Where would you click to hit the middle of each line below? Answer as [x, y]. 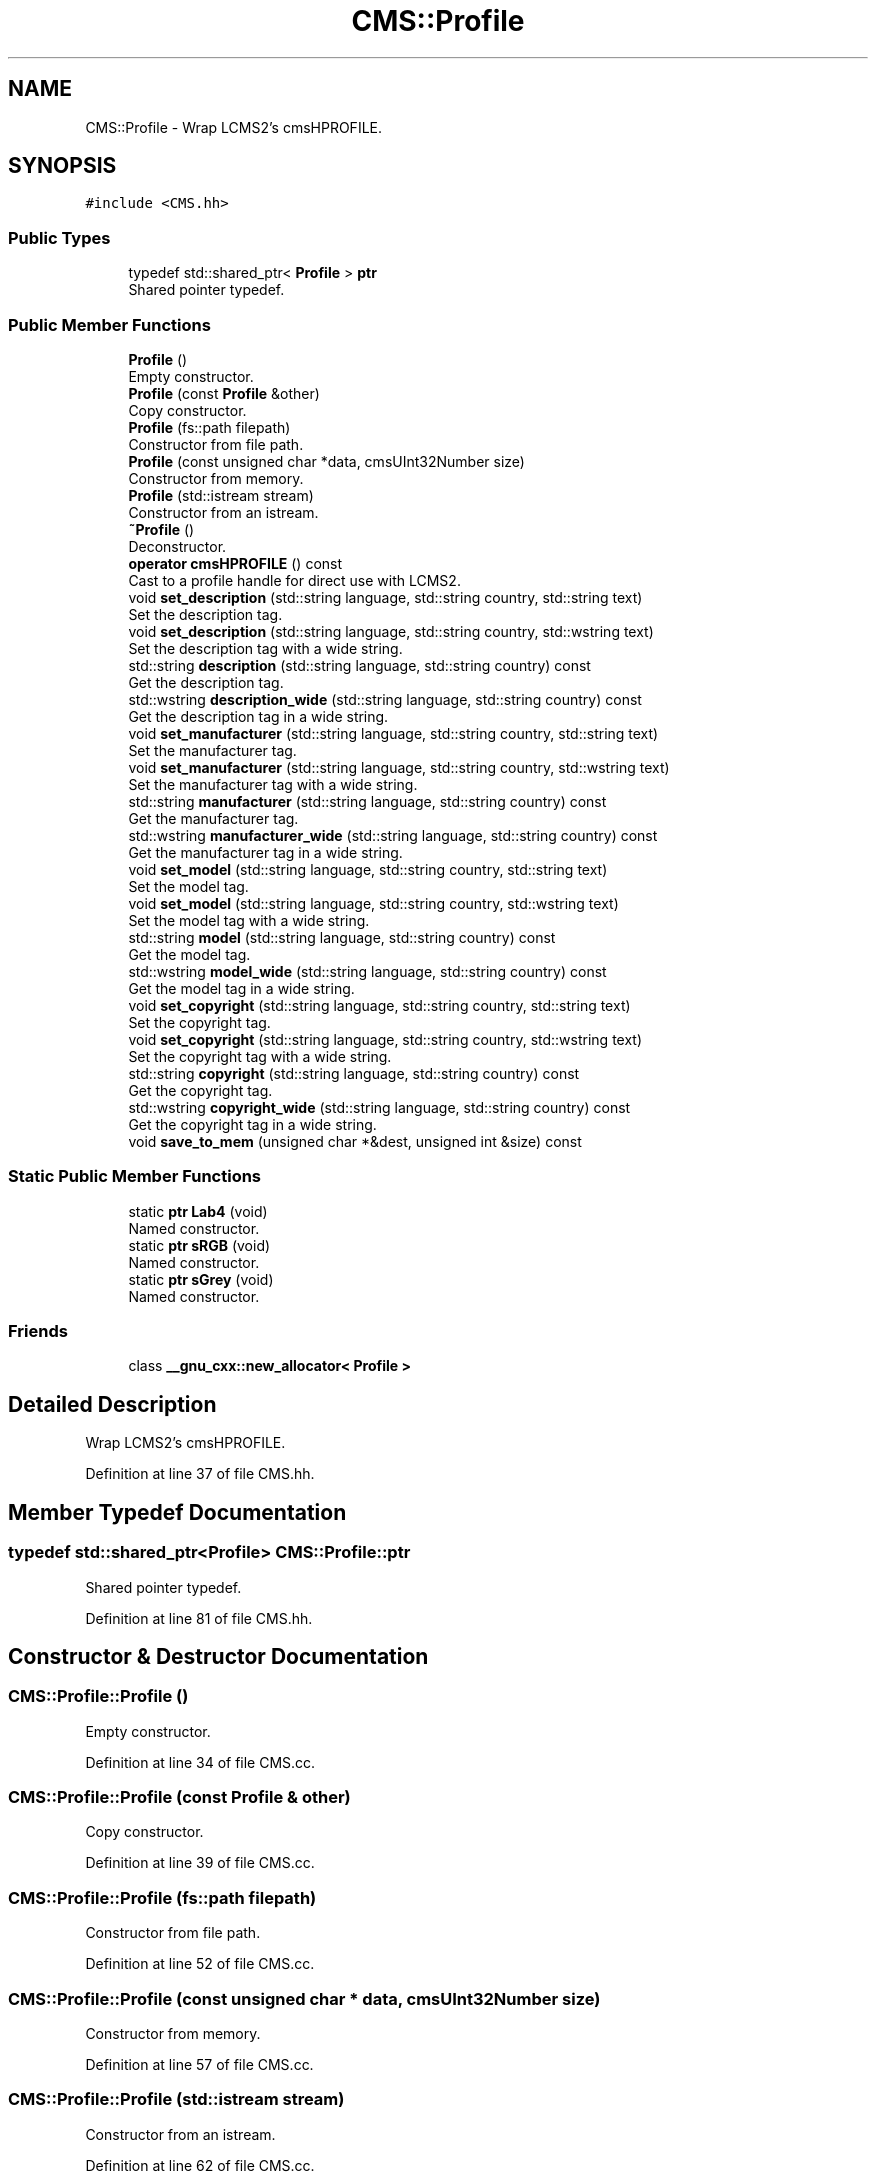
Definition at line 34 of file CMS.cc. [200, 1762]
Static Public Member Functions [135, 1176]
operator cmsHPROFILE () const [235, 563]
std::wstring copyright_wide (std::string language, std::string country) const [379, 1107]
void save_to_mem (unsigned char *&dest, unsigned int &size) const [355, 1141]
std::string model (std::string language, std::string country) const [342, 937]
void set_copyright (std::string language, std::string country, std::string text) [379, 1005]
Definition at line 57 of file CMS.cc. [199, 2064]
